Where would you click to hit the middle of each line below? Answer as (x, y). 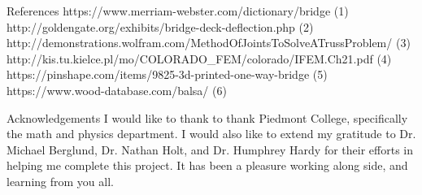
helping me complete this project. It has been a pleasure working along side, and (207, 165)
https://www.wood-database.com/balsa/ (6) (117, 90)
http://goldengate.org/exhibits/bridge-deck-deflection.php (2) (160, 26)
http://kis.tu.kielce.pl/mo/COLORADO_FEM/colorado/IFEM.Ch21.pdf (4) (199, 58)
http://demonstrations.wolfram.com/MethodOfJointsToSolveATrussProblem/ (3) (209, 43)
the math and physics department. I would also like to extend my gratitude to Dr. (211, 134)
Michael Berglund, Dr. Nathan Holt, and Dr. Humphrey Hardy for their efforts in (210, 149)
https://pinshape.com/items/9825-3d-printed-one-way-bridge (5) (167, 74)
